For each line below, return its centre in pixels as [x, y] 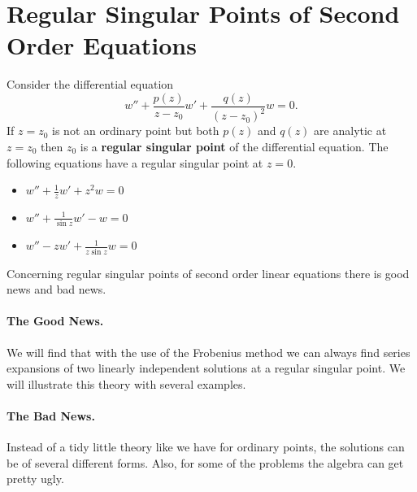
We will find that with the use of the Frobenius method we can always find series [208, 352]
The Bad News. [51, 415]
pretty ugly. [35, 479]
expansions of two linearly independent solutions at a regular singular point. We [206, 368]
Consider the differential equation [90, 84]
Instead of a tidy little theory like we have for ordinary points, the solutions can [206, 447]
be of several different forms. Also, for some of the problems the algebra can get [205, 462]
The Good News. [55, 321]
